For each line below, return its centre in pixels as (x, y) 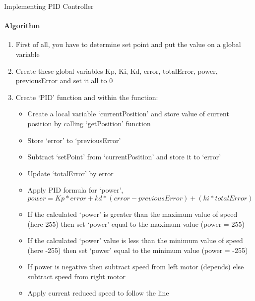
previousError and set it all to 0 (64, 80)
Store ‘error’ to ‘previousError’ (74, 140)
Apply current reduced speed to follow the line (98, 293)
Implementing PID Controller (49, 6)
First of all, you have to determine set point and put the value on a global (128, 44)
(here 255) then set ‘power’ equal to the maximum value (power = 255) (136, 224)
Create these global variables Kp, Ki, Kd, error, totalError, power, (117, 71)
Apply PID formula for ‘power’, (75, 190)
